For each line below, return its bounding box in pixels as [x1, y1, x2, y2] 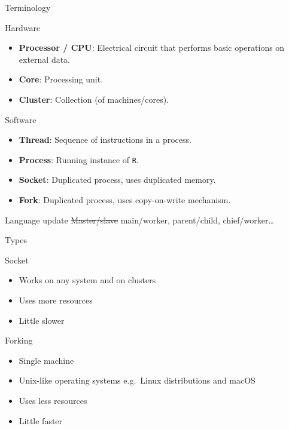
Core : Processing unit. [19, 73, 104, 85]
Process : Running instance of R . [19, 153, 139, 166]
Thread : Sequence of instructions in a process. [19, 133, 191, 146]
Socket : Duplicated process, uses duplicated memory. [19, 173, 216, 186]
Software [5, 113, 36, 125]
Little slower [19, 314, 65, 326]
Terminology [5, 1, 51, 13]
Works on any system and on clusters [19, 274, 156, 286]
